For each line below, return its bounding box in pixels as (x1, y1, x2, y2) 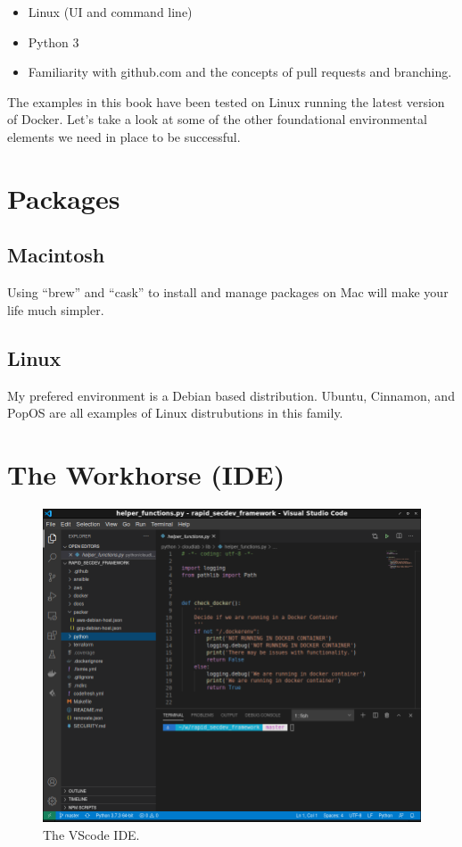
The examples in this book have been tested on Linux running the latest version (7, 92, 445, 111)
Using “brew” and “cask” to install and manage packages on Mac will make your (7, 283, 449, 302)
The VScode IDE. (43, 825, 140, 843)
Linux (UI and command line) (28, 3, 193, 21)
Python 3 (28, 32, 79, 51)
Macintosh (7, 241, 105, 269)
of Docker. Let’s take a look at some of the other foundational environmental (7, 110, 427, 129)
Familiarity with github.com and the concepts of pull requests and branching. (28, 62, 452, 81)
